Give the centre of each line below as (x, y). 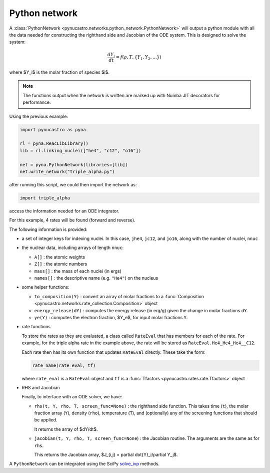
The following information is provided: (48, 229)
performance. (37, 102)
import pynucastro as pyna (53, 130)
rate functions (36, 327)
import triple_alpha (45, 198)
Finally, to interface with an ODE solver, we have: (72, 397)
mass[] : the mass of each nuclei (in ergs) (78, 271)
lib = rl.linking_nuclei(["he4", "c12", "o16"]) (80, 151)
